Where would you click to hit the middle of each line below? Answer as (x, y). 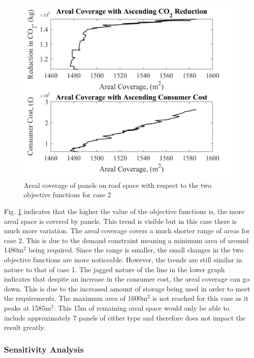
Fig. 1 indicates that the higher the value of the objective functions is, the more (124, 211)
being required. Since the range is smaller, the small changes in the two (136, 250)
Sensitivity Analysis (44, 349)
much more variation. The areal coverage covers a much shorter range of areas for (127, 231)
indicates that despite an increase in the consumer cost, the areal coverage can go (127, 279)
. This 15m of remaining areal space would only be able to (142, 307)
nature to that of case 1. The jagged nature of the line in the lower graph (114, 269)
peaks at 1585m (28, 307)
